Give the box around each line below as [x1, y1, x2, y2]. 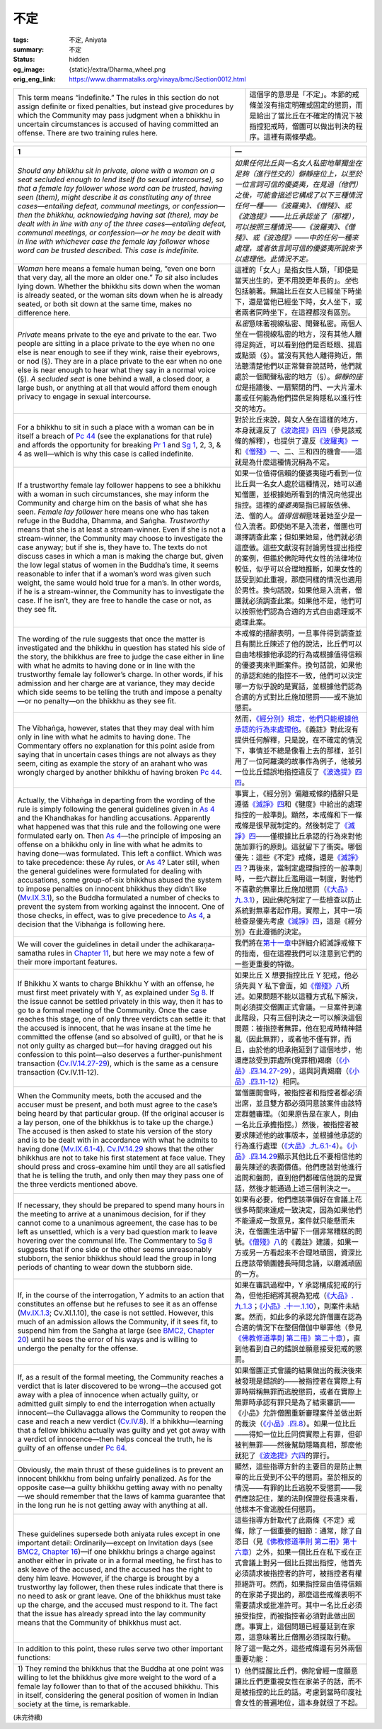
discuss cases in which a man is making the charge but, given [17, 551, 224, 561]
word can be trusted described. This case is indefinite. [17, 245, 199, 255]
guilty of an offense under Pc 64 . [17, 1443, 127, 1453]
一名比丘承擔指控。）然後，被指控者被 [234, 1119, 359, 1129]
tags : [13, 35, 29, 44]
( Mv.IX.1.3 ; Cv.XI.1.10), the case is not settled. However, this [17, 1308, 214, 1318]
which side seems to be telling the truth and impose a [17, 687, 196, 697]
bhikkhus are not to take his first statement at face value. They [17, 1153, 226, 1163]
